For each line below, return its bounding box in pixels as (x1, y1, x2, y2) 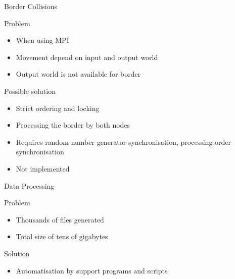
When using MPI (16, 35, 69, 45)
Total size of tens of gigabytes (16, 231, 108, 242)
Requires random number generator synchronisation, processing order (16, 136, 231, 147)
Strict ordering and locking (16, 102, 100, 113)
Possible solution (4, 85, 56, 96)
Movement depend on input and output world (16, 51, 158, 62)
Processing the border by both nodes (16, 120, 130, 130)
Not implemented (16, 163, 70, 174)
